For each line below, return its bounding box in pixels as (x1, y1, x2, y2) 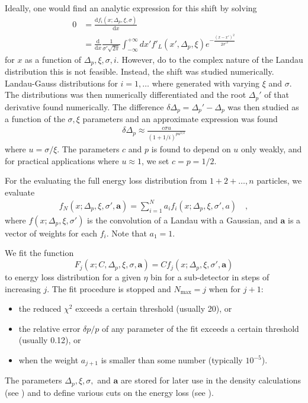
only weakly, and (241, 142, 302, 155)
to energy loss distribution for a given (5, 271, 141, 283)
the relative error (18, 322, 81, 334)
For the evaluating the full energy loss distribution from (5, 174, 207, 187)
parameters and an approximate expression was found (82, 113, 278, 125)
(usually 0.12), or (18, 334, 81, 346)
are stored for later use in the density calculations (120, 374, 301, 386)
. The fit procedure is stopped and (47, 282, 171, 295)
